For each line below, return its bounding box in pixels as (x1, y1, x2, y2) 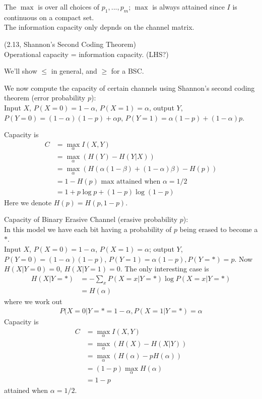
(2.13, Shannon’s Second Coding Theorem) (4, 38, 136, 49)
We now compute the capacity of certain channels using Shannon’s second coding (4, 82, 255, 93)
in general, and (51, 66, 97, 76)
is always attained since (152, 2, 225, 12)
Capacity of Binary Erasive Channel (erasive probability (4, 214, 178, 224)
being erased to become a (179, 223, 258, 234)
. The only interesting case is (120, 263, 209, 274)
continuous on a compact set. (4, 12, 94, 22)
